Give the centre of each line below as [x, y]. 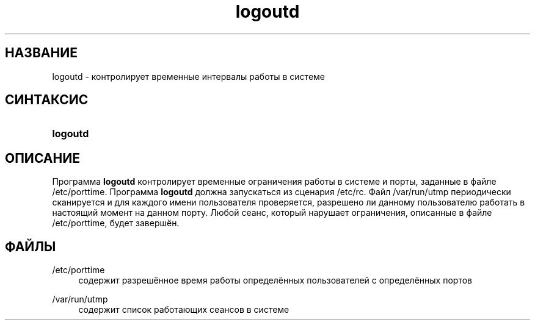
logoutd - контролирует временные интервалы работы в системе [188, 76]
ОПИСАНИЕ [42, 158]
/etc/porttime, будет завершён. [116, 223]
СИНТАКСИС [47, 100]
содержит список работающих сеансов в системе [184, 310]
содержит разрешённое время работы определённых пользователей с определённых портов [275, 280]
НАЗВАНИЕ [41, 53]
